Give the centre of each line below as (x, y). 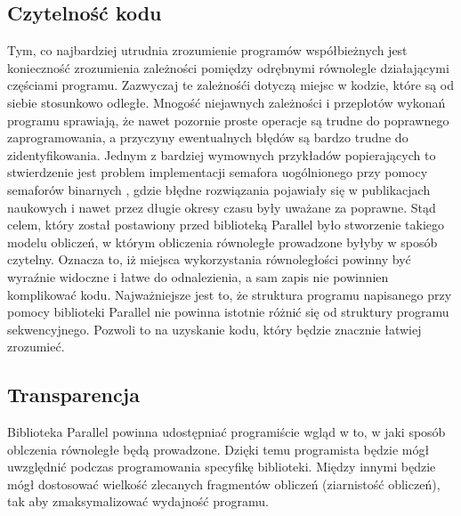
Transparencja (73, 395)
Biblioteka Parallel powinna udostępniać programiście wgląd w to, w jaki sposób (226, 432)
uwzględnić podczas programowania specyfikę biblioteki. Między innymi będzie (222, 467)
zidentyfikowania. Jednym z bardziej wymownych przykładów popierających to (222, 154)
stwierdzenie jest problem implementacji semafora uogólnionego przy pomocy (218, 172)
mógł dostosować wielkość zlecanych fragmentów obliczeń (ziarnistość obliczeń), (224, 484)
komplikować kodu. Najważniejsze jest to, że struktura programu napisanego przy (230, 294)
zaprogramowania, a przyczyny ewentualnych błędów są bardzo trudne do (208, 137)
